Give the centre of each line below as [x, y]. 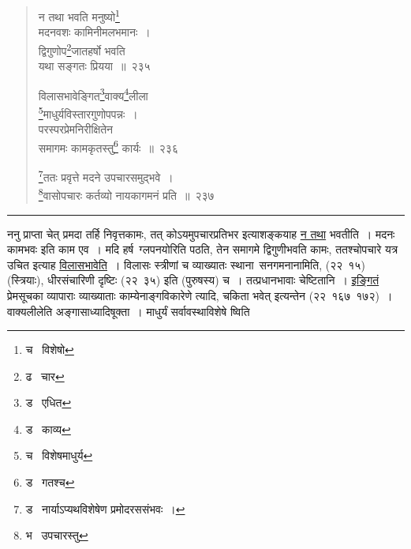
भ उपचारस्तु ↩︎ [57, 535]
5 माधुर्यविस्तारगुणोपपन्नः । [88, 112]
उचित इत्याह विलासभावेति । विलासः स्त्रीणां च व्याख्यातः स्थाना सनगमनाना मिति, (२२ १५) [186, 264]
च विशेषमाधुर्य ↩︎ [59, 455]
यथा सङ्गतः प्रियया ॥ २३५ [94, 66]
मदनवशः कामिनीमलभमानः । [94, 32]
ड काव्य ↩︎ [48, 429]
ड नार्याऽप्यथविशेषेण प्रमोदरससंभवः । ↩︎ [105, 508]
